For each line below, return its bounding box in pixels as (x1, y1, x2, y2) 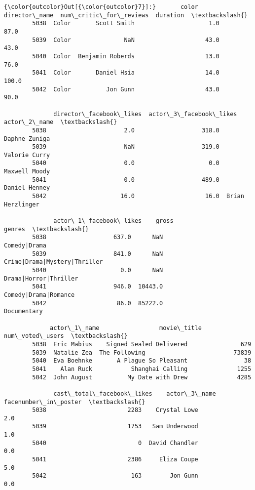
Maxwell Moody (4, 168, 50, 175)
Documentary (4, 308, 43, 315)
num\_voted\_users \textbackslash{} (4, 332, 128, 340)
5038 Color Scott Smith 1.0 (32, 20, 219, 27)
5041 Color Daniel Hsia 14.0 (32, 69, 219, 77)
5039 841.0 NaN (32, 250, 163, 257)
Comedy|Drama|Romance (4, 291, 75, 298)
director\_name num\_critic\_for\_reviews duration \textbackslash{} (4, 11, 248, 19)
